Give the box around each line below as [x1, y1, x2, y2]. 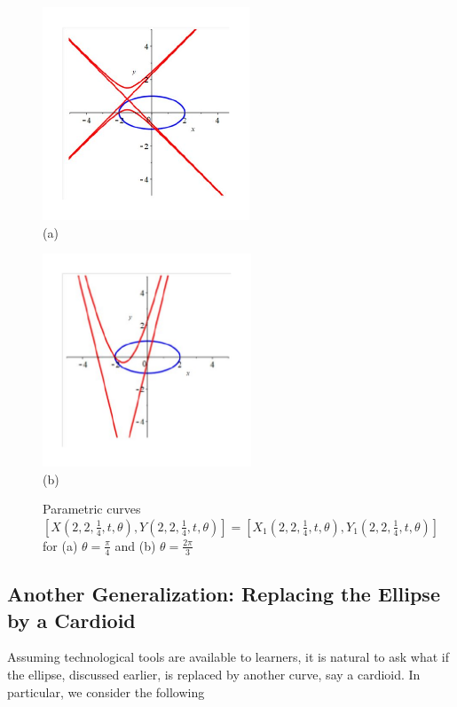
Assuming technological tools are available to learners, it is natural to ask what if [7, 648, 449, 666]
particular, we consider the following [7, 682, 205, 701]
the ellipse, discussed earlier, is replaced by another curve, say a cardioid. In [7, 664, 421, 683]
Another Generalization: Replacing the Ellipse [7, 580, 440, 608]
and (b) [114, 536, 156, 554]
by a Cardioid [7, 606, 136, 633]
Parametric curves [43, 499, 141, 518]
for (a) [43, 536, 78, 554]
